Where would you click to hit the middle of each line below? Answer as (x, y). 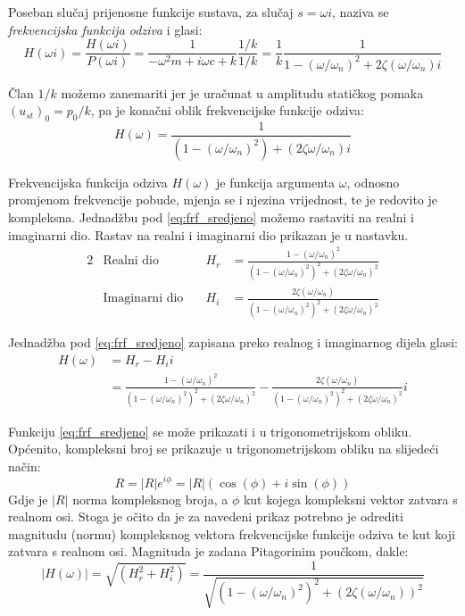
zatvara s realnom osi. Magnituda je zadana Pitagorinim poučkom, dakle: (208, 551)
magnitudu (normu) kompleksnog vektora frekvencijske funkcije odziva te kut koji (232, 533)
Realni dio (131, 261)
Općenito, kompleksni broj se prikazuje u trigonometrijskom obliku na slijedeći (224, 449)
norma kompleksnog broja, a (150, 499)
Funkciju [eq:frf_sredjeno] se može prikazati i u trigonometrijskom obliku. (210, 431)
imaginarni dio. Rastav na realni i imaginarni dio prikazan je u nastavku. (208, 234)
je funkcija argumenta (275, 182)
